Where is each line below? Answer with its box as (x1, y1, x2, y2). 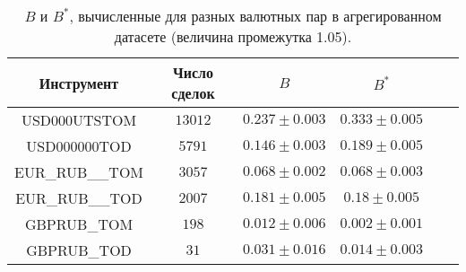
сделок (171, 83, 215, 103)
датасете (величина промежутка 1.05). (114, 26, 352, 47)
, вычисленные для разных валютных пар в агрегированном (69, 5, 442, 26)
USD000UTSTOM (21, 110, 137, 130)
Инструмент (39, 72, 119, 93)
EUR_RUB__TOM (14, 162, 144, 182)
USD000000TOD (26, 136, 132, 156)
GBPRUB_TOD (26, 240, 132, 260)
